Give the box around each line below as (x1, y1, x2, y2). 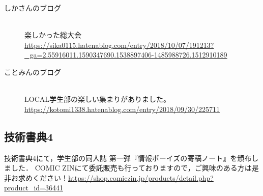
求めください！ (18, 172, 68, 183)
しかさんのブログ (4, 3, 61, 13)
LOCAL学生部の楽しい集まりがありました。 (24, 94, 170, 104)
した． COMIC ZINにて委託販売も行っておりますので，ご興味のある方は (11, 162, 252, 173)
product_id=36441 (4, 182, 63, 193)
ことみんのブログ (4, 66, 61, 77)
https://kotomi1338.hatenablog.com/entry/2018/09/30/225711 (24, 103, 220, 114)
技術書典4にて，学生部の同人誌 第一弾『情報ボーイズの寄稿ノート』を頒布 (4, 152, 252, 163)
